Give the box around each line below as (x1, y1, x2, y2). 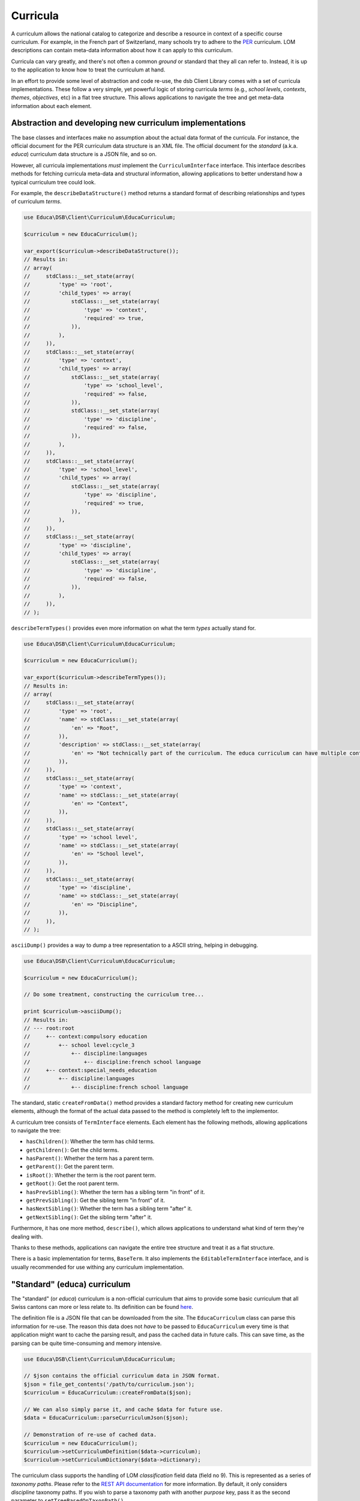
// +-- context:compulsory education (23, 1033, 148, 1040)
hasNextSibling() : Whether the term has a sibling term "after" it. (26, 1205, 193, 1212)
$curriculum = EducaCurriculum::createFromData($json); (23, 1389, 192, 1396)
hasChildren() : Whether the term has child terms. (26, 1138, 155, 1145)
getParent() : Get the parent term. (26, 1163, 114, 1170)
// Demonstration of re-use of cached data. (23, 1431, 157, 1438)
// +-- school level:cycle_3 (23, 1042, 135, 1048)
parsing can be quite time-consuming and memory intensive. (11, 1339, 162, 1347)
